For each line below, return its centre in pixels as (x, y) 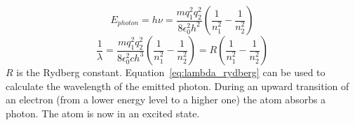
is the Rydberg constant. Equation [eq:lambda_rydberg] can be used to (171, 72)
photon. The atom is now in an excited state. (103, 113)
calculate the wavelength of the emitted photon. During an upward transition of (177, 86)
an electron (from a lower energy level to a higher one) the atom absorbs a (166, 100)
